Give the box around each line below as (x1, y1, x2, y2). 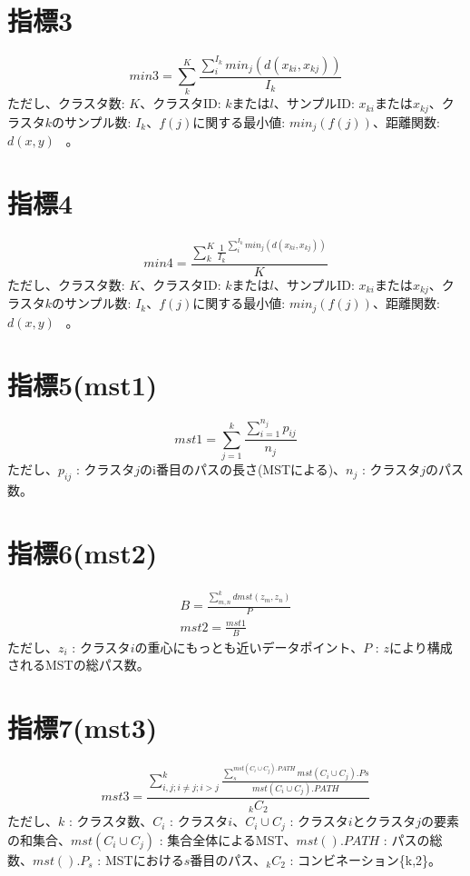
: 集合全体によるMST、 (159, 830, 297, 849)
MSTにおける (104, 850, 184, 869)
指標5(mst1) (7, 365, 158, 403)
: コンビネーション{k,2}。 (289, 850, 442, 869)
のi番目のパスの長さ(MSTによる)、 (139, 460, 347, 479)
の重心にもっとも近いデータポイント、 (134, 637, 364, 656)
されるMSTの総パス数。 (7, 655, 150, 674)
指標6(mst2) (7, 533, 158, 571)
